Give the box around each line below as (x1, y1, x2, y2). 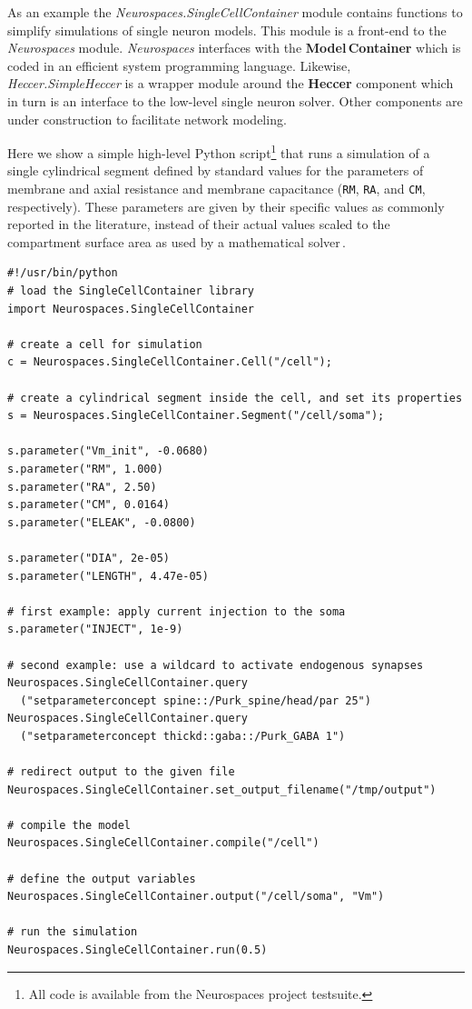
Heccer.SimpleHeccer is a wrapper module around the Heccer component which (7, 74, 454, 93)
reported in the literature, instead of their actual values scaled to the (7, 215, 390, 234)
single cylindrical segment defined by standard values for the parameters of (7, 161, 424, 180)
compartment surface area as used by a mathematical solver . (7, 232, 346, 251)
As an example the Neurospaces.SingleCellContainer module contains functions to (7, 3, 463, 21)
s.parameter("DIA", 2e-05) (7, 551, 170, 564)
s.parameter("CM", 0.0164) (7, 498, 170, 512)
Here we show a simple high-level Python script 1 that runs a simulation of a (7, 141, 430, 162)
